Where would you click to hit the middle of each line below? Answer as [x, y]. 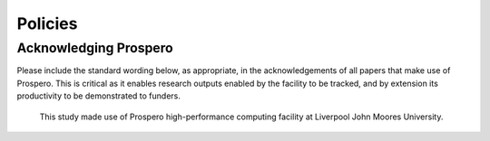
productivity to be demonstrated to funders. [99, 96]
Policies [47, 23]
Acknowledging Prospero [95, 48]
